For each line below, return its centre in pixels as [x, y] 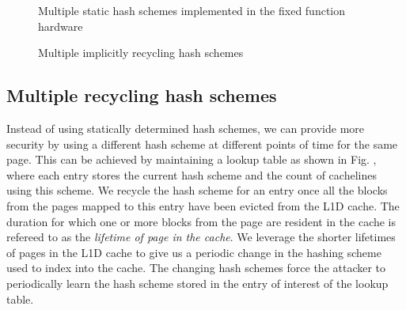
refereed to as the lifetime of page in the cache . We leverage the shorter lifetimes [201, 237]
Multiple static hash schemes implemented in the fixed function [192, 10]
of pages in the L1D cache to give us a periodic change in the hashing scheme [194, 252]
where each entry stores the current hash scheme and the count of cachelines [192, 174]
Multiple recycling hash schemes [142, 95]
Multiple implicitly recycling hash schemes [141, 53]
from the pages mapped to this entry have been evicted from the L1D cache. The [203, 205]
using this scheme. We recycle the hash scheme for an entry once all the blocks [197, 190]
